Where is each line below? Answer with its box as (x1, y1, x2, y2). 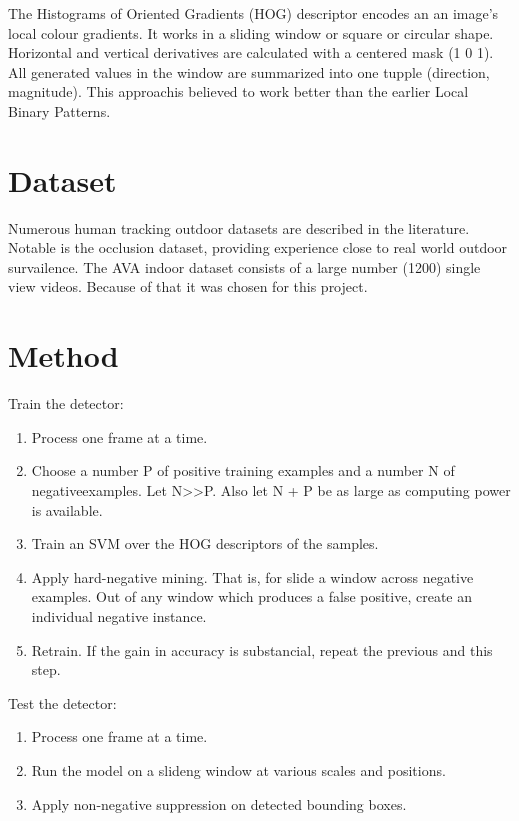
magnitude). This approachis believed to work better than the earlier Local (8, 81, 469, 102)
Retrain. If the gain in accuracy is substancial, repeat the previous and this (31, 639, 493, 660)
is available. (31, 499, 103, 520)
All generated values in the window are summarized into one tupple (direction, (8, 61, 490, 82)
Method (8, 335, 119, 376)
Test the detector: (8, 692, 117, 713)
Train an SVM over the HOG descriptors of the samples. (31, 533, 379, 554)
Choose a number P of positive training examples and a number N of (31, 460, 455, 481)
